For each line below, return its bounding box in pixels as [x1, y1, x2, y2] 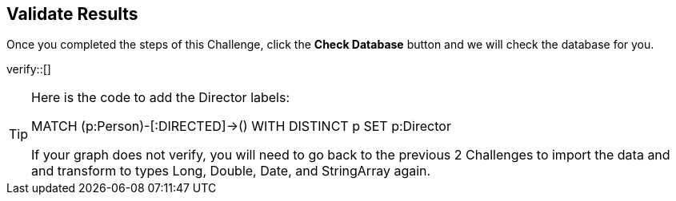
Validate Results [6, 4, 138, 24]
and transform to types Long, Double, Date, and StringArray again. [31, 163, 431, 179]
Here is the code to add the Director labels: [31, 89, 290, 106]
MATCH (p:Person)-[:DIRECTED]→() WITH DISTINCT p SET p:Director [31, 118, 451, 135]
